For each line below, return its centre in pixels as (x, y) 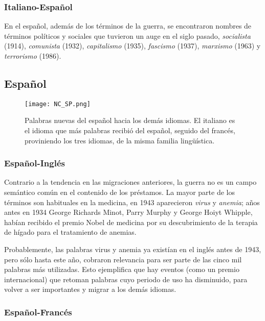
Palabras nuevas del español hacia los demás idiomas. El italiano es (130, 120)
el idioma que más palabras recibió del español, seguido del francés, (130, 130)
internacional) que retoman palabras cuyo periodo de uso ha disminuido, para (126, 279)
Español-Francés (38, 312)
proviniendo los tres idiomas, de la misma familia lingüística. (120, 140)
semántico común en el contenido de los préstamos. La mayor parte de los (119, 192)
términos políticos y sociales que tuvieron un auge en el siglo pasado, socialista (127, 35)
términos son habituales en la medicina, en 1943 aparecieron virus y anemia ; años (132, 202)
